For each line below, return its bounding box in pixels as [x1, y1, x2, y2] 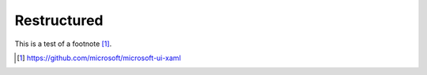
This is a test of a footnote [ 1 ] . [14, 39, 112, 48]
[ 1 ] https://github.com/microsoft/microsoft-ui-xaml [17, 53, 181, 62]
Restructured [14, 12, 104, 29]
